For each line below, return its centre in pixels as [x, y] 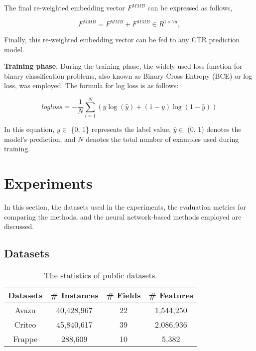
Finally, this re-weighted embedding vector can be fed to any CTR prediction [122, 40]
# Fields [124, 295]
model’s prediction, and [40, 139]
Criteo [25, 325]
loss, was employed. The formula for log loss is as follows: [91, 85]
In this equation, [29, 129]
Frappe [25, 339]
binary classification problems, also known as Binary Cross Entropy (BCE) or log [128, 75]
